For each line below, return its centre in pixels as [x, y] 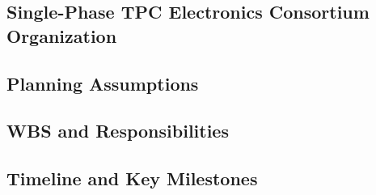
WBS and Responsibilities [118, 131]
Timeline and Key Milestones [132, 178]
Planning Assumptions [103, 83]
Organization [62, 35]
